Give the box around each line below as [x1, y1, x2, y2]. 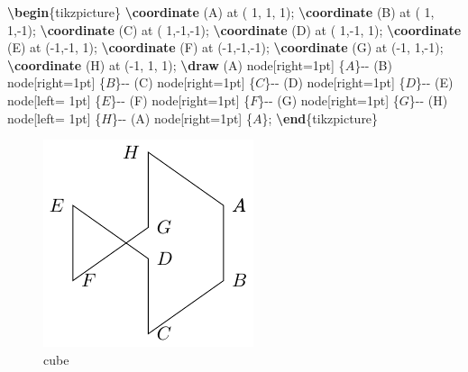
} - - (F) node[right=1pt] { [110, 90, 251, 109]
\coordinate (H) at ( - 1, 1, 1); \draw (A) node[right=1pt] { [7, 55, 345, 74]
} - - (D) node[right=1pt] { [264, 73, 406, 92]
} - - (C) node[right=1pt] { [115, 73, 256, 92]
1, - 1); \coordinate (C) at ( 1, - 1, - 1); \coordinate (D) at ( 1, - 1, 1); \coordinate [7, 20, 462, 39]
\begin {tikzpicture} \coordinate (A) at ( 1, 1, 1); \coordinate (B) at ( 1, [7, 3, 435, 21]
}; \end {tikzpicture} [262, 108, 379, 127]
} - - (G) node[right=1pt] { [258, 90, 399, 109]
